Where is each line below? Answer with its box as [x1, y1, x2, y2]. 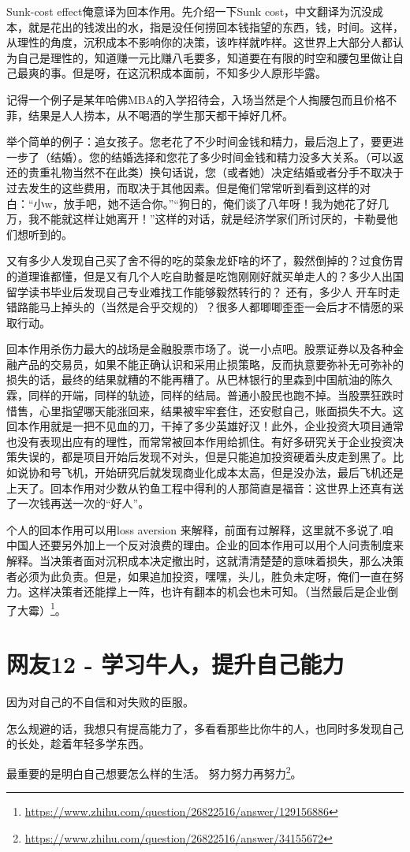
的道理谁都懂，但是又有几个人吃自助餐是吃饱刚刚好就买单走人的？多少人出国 [6, 267, 404, 284]
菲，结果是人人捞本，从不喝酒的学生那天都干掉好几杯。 [6, 106, 293, 123]
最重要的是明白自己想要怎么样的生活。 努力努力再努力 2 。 [6, 762, 302, 781]
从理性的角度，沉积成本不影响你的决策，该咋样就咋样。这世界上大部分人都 [6, 34, 393, 50]
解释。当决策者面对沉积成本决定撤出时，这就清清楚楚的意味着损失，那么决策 [6, 552, 404, 568]
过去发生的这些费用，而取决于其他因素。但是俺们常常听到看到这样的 [6, 179, 360, 195]
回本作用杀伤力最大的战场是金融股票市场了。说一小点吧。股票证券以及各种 [6, 340, 393, 357]
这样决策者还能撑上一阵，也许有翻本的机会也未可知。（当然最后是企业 [28, 583, 387, 600]
